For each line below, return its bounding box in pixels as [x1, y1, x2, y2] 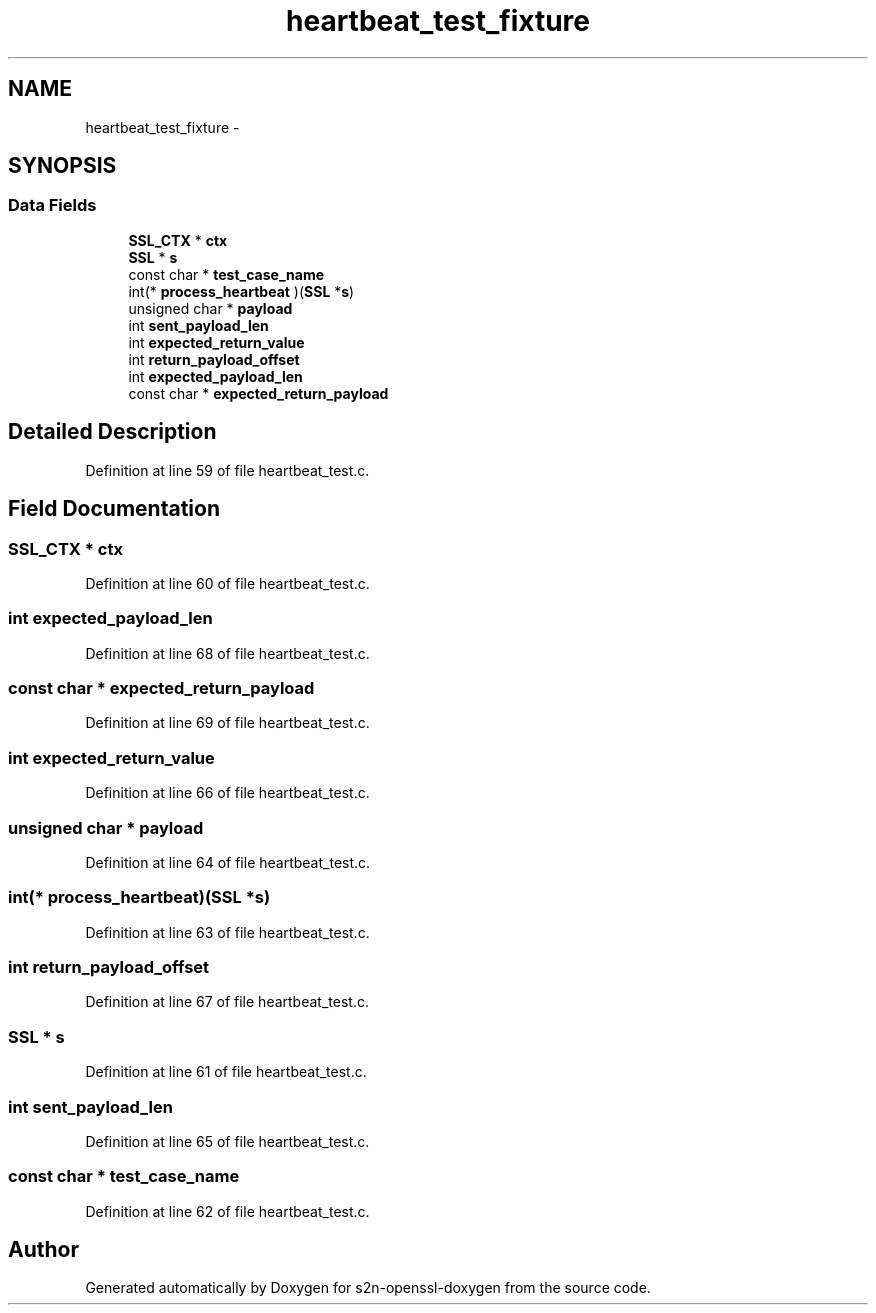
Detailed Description [8, 419, 217, 445]
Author [8, 1237, 79, 1263]
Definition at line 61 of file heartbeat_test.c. [85, 1063, 367, 1081]
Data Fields [8, 195, 97, 216]
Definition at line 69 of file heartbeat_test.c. [85, 714, 370, 732]
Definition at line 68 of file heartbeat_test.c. [85, 644, 370, 662]
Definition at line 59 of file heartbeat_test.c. [85, 461, 370, 479]
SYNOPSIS [8, 153, 117, 179]
